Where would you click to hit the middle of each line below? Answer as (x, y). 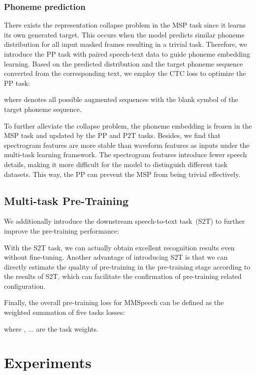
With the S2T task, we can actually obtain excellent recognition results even (119, 247)
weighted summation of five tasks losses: (64, 312)
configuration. (25, 286)
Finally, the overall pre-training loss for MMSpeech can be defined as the (114, 302)
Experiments (48, 362)
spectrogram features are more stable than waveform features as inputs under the (127, 145)
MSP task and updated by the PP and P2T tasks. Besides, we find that (112, 135)
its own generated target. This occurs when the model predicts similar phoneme (124, 34)
